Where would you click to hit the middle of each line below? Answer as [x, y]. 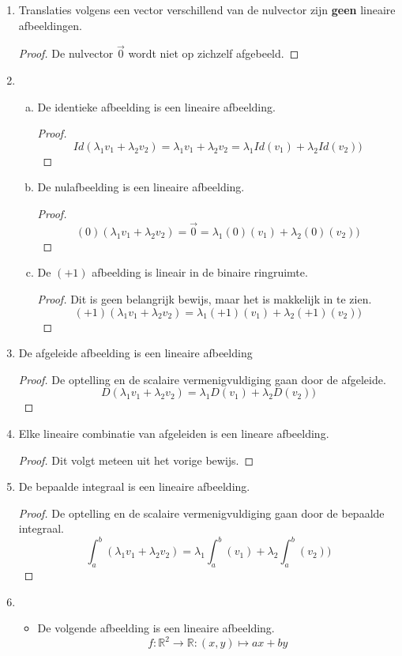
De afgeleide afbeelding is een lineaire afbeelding [135, 353]
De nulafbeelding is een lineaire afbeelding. [141, 187]
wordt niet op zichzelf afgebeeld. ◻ [214, 53]
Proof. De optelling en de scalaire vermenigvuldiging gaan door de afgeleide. [202, 379]
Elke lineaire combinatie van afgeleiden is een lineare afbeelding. [174, 433]
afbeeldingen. [50, 25]
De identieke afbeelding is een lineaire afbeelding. [156, 106]
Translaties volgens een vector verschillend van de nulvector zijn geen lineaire [207, 9]
